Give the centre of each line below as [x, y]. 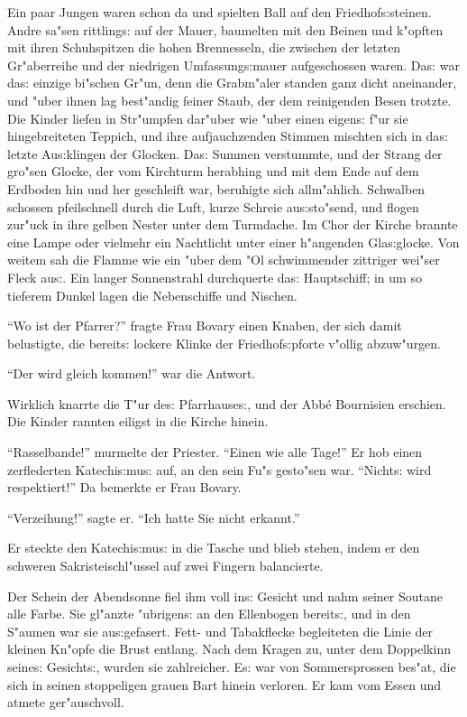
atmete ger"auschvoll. [66, 702]
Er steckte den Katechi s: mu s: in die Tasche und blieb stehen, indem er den [214, 548]
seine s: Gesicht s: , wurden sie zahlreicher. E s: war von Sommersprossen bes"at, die [232, 666]
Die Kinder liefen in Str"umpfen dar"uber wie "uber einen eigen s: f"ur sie [208, 118]
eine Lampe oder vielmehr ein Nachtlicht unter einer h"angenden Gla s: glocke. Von [233, 242]
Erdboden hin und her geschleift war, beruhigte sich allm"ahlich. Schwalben [216, 188]
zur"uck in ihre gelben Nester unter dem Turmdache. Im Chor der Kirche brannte [233, 224]
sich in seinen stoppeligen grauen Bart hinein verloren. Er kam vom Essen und [224, 684]
